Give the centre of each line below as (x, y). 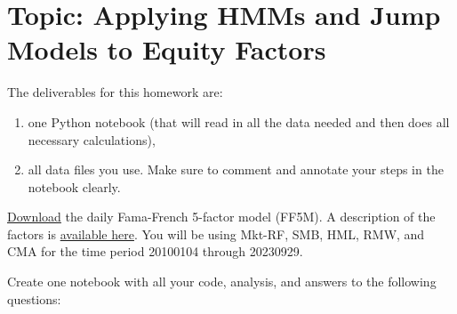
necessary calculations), (92, 139)
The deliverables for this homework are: (115, 92)
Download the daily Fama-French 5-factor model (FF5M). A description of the (221, 217)
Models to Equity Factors (167, 49)
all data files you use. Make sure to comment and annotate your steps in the (236, 169)
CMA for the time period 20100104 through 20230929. (155, 251)
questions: (34, 298)
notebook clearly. (74, 186)
